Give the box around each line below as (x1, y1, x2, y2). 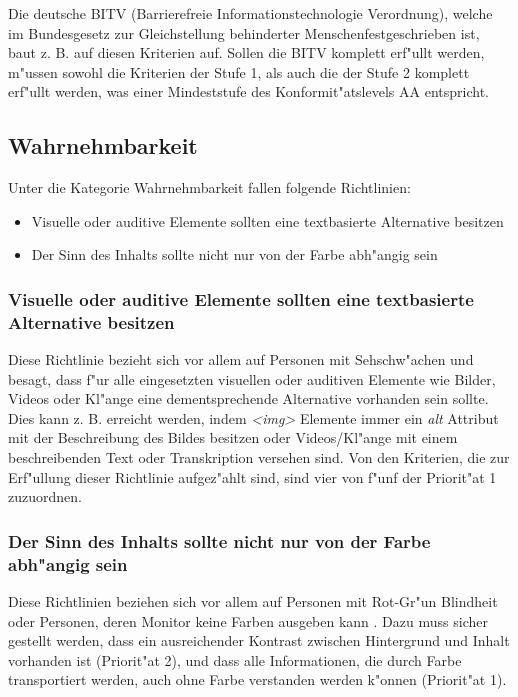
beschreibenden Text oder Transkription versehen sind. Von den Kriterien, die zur (8, 447, 510, 468)
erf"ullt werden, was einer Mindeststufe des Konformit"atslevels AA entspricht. (8, 81, 489, 102)
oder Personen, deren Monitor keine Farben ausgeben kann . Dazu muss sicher (8, 610, 488, 631)
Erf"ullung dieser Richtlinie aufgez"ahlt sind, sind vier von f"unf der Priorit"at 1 (8, 466, 497, 487)
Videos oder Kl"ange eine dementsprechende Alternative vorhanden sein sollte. (8, 388, 489, 409)
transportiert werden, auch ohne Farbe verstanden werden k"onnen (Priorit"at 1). (8, 669, 507, 690)
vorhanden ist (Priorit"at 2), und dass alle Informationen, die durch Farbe (8, 649, 462, 670)
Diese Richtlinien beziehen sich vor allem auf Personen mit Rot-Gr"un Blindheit (8, 590, 498, 611)
